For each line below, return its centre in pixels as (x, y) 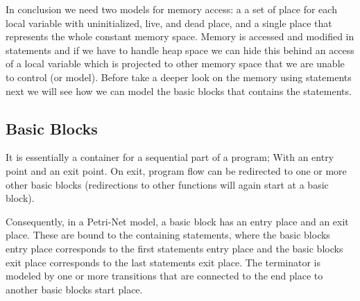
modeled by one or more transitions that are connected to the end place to (164, 276)
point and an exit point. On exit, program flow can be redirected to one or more (176, 170)
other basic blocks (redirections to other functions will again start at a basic (167, 184)
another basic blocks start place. (74, 289)
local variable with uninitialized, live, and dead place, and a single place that (169, 23)
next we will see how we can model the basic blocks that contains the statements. (179, 91)
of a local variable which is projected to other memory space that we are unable (175, 63)
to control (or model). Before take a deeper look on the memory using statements (179, 77)
